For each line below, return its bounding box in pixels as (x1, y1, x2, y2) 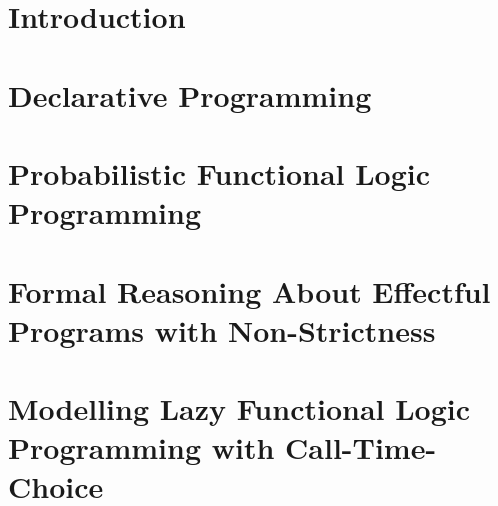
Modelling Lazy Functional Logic (8, 388, 471, 429)
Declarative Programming (8, 74, 372, 115)
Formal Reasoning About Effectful (8, 270, 491, 311)
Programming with (8, 427, 275, 468)
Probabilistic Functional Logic (8, 152, 431, 193)
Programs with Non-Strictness (8, 309, 436, 350)
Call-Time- (285, 427, 437, 468)
